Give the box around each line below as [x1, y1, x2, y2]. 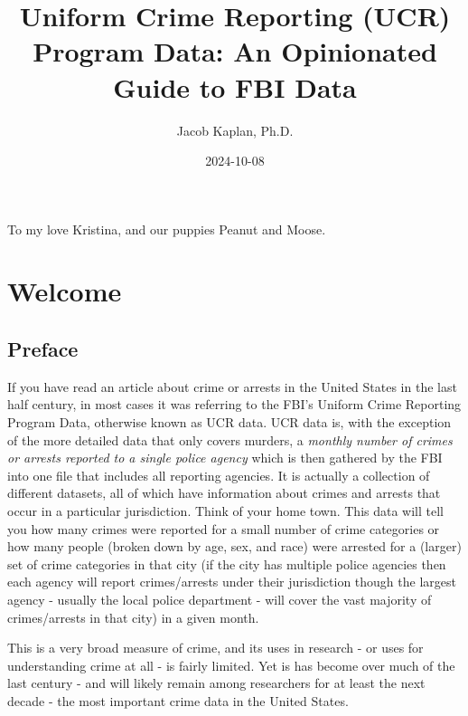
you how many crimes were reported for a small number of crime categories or [7, 519, 440, 538]
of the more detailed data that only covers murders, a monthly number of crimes [7, 430, 453, 449]
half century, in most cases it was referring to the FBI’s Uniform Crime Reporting [7, 395, 462, 414]
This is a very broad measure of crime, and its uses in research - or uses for [7, 638, 424, 657]
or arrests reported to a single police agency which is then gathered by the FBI [7, 448, 443, 467]
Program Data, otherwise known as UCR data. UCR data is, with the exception [7, 413, 452, 432]
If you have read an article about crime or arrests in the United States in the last [7, 377, 457, 396]
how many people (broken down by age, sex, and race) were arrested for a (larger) [7, 537, 462, 556]
